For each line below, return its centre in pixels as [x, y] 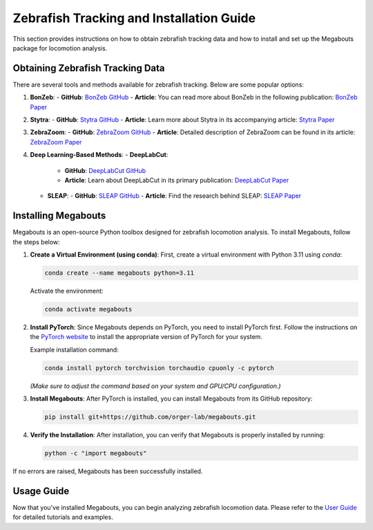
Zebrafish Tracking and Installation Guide [134, 18]
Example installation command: [74, 349]
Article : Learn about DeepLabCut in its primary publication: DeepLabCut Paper [177, 180]
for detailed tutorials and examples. [63, 517]
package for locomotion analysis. [60, 48]
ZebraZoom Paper [56, 142]
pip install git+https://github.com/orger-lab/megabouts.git [150, 417]
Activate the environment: [67, 291]
